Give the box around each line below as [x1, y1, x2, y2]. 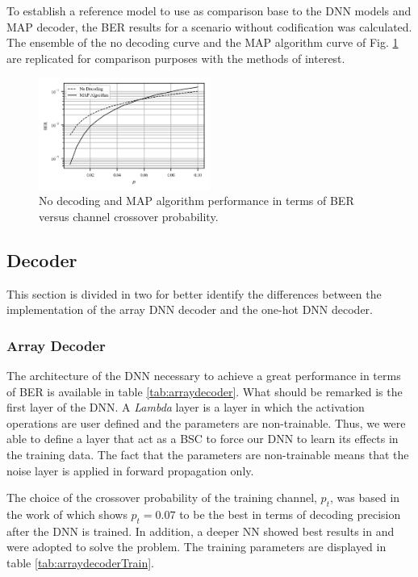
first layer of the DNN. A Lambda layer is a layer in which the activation [6, 399, 365, 416]
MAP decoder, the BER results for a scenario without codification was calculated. [6, 18, 412, 35]
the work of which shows [6, 505, 127, 522]
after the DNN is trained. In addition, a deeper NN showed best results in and [6, 522, 395, 539]
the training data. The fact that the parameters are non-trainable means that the [6, 445, 409, 462]
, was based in [329, 489, 400, 506]
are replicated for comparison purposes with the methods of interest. [6, 49, 345, 66]
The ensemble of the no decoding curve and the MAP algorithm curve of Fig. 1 [6, 34, 399, 51]
